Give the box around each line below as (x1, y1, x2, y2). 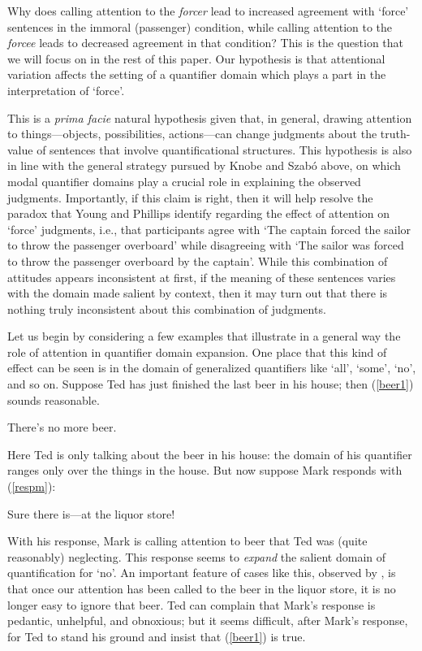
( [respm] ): (7, 478, 56, 495)
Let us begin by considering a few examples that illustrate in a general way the (7, 328, 401, 345)
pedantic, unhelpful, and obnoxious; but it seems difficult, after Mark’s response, (7, 612, 408, 629)
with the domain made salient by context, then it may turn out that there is (7, 284, 388, 302)
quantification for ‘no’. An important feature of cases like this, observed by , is (7, 564, 396, 581)
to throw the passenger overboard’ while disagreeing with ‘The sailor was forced (7, 237, 404, 254)
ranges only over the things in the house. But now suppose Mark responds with (7, 462, 403, 479)
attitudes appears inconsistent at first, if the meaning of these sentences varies (7, 268, 396, 285)
